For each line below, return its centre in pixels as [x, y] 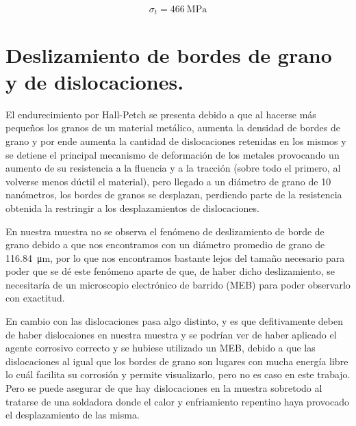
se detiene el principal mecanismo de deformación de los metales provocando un [173, 154]
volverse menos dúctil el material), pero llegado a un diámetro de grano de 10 [168, 181]
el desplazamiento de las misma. [73, 415]
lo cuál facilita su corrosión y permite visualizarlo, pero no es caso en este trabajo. [178, 374]
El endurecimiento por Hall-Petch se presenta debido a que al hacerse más [161, 114]
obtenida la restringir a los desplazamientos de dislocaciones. [132, 208]
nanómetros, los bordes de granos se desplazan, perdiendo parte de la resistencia [174, 195]
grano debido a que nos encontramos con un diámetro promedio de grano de [165, 244]
